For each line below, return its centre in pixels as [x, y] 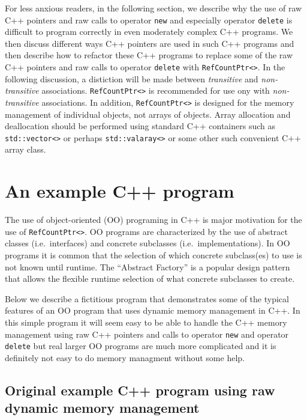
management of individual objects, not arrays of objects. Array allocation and [148, 114]
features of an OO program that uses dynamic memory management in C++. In [153, 310]
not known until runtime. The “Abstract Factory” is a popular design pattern [148, 266]
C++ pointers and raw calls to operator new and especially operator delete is [149, 20]
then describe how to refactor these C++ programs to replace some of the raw [149, 55]
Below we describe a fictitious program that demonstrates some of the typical [147, 298]
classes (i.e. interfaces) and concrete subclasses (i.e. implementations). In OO [148, 243]
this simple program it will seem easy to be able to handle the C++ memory [146, 322]
